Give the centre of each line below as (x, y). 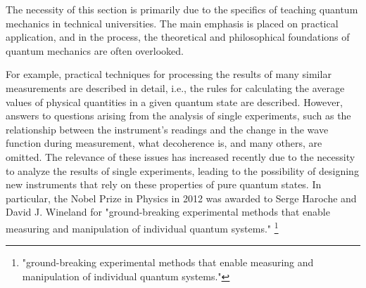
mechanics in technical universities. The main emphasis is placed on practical (172, 23)
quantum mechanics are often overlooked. (95, 50)
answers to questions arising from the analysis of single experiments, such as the (178, 116)
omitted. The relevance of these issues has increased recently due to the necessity (181, 156)
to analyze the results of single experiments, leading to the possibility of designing (182, 170)
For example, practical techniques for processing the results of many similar (169, 74)
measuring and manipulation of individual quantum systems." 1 (142, 227)
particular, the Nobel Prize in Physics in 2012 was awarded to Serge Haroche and (181, 198)
